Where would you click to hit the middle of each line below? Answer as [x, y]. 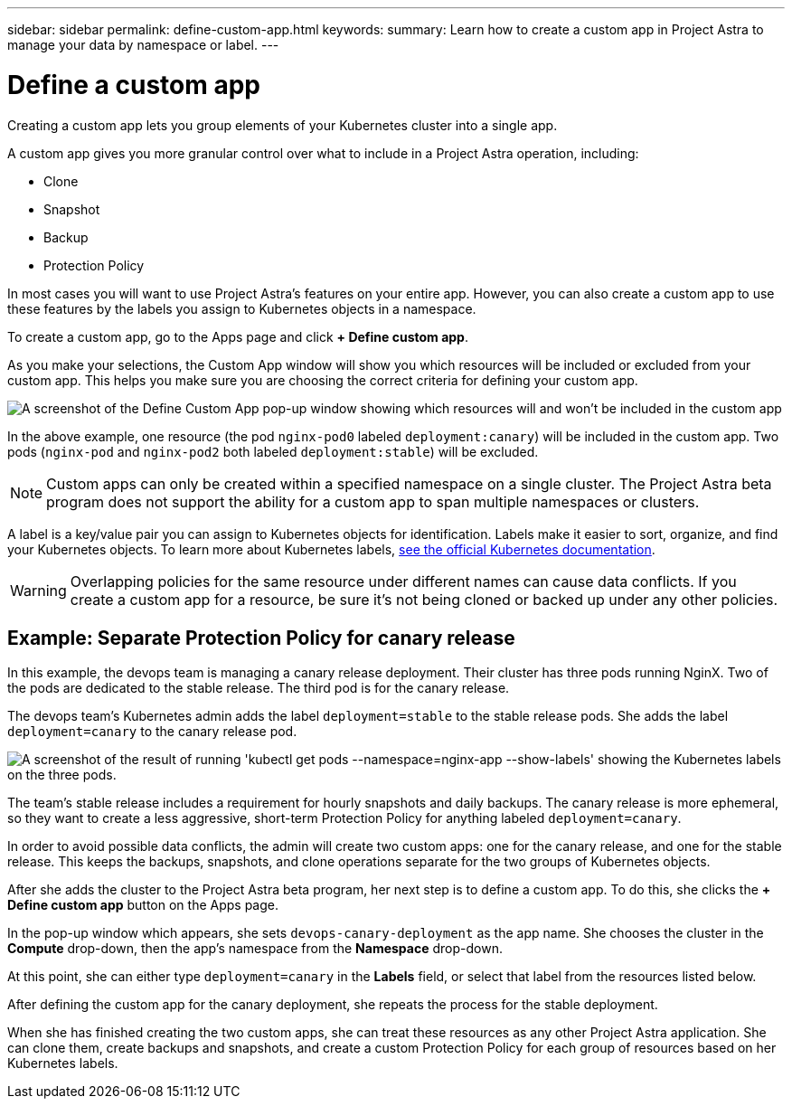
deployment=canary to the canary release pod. [152, 732]
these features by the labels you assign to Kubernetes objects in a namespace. [242, 308]
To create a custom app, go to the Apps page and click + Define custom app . [238, 336]
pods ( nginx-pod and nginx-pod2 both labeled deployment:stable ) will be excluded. [273, 451]
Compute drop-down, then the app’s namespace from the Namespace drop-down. [255, 949]
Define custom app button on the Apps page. [143, 905]
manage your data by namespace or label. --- [143, 45]
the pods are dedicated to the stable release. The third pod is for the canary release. [259, 688]
